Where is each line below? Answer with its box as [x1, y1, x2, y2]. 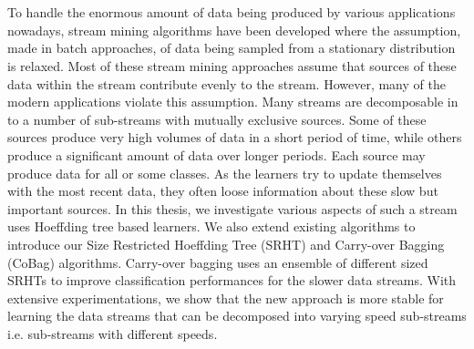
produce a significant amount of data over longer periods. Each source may [7, 145, 426, 164]
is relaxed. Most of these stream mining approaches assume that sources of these [7, 56, 457, 75]
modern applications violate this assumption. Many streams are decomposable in [7, 92, 459, 111]
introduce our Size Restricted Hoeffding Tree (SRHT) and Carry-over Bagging [7, 234, 445, 253]
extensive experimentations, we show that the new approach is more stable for [7, 288, 444, 307]
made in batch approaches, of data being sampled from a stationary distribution [7, 38, 456, 57]
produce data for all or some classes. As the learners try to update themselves [7, 163, 442, 182]
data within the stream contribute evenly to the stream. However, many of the [7, 74, 446, 93]
